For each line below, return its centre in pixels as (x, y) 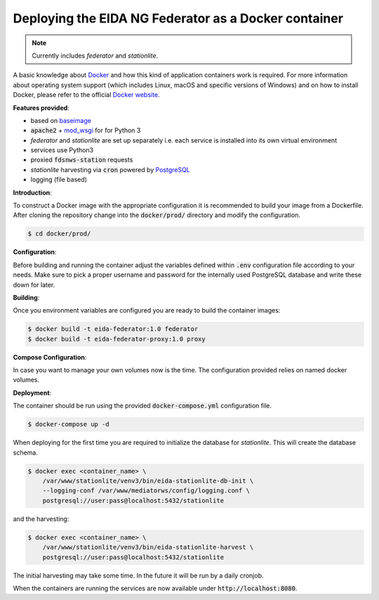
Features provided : (41, 107)
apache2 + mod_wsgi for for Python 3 (86, 131)
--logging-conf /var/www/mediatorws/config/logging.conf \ (146, 491)
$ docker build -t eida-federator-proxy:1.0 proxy (117, 339)
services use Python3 (62, 150)
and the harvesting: (41, 519)
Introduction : (32, 193)
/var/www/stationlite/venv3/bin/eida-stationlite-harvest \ (148, 547)
